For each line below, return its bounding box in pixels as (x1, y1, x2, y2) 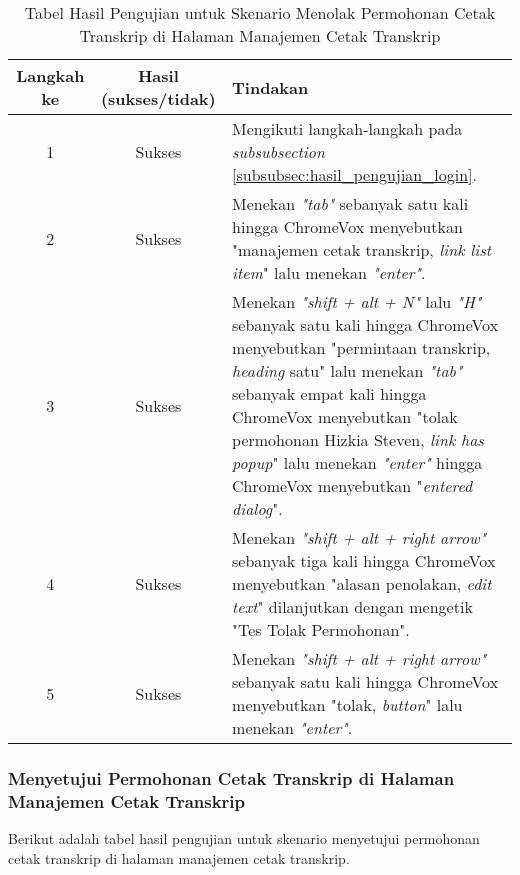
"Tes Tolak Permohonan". (232, 618, 410, 641)
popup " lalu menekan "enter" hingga (232, 451, 483, 474)
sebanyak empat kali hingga (232, 382, 427, 405)
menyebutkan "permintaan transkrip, (232, 336, 491, 359)
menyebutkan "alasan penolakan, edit (232, 572, 492, 595)
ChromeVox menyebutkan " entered (232, 474, 473, 497)
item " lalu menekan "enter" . (232, 261, 426, 284)
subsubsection (232, 140, 325, 163)
